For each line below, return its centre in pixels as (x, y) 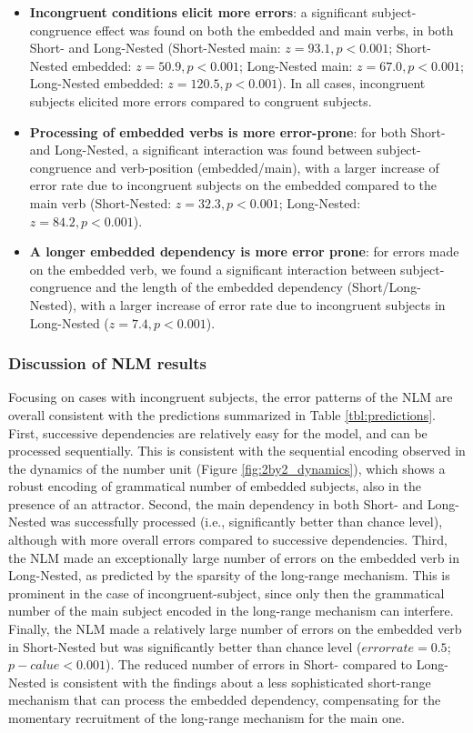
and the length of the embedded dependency (220, 287)
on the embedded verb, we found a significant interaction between (213, 269)
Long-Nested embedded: (96, 83)
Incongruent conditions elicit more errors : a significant (199, 12)
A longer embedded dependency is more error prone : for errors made (244, 251)
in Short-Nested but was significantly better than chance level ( (185, 646)
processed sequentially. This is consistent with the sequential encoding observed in (237, 451)
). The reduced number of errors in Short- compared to (259, 664)
